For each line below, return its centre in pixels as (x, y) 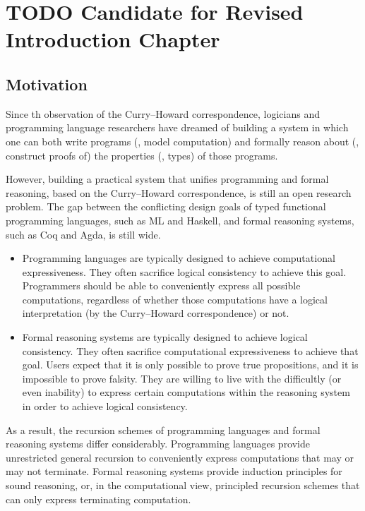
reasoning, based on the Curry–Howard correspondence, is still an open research (179, 192)
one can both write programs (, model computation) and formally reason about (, (182, 141)
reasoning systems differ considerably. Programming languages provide (158, 444)
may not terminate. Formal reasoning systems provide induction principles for (174, 471)
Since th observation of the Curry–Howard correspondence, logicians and (163, 113)
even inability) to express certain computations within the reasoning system (186, 392)
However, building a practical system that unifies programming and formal (167, 179)
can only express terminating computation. (98, 499)
